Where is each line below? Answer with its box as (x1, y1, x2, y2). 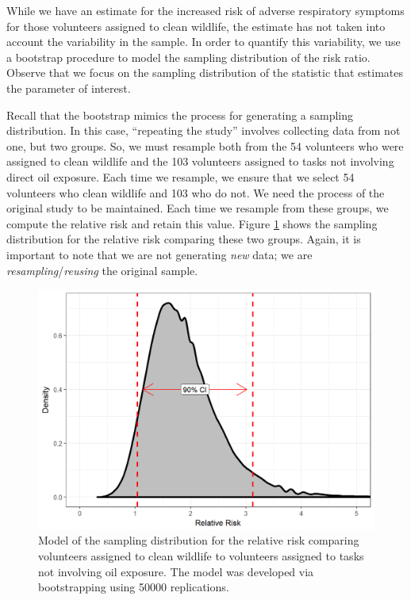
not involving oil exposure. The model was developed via (38, 563, 314, 579)
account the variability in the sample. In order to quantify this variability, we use (6, 33, 401, 50)
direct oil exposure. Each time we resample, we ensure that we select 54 (6, 168, 355, 185)
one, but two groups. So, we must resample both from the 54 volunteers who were (6, 137, 404, 154)
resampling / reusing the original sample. (6, 262, 198, 278)
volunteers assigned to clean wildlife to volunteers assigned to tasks (38, 547, 364, 564)
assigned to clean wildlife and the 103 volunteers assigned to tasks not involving (6, 153, 394, 170)
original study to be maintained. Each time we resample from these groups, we (6, 200, 389, 216)
